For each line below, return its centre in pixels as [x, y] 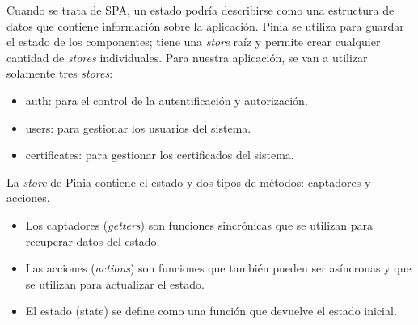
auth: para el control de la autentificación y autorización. [167, 100]
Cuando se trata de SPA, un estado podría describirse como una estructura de [201, 10]
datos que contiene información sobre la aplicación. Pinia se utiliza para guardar [205, 25]
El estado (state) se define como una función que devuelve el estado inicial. [211, 311]
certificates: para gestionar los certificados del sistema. [160, 155]
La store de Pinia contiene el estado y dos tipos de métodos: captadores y [189, 181]
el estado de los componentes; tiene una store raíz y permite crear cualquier [194, 42]
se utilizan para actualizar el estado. [115, 283]
